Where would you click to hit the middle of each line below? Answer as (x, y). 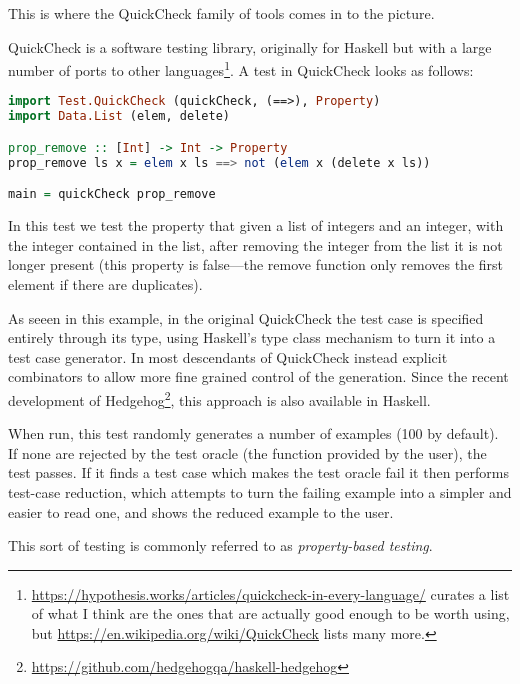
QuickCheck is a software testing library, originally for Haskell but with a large (250, 46)
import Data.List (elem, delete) (119, 116)
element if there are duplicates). (105, 283)
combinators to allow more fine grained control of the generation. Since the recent (258, 376)
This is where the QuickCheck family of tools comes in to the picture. (221, 13)
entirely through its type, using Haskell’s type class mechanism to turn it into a (252, 337)
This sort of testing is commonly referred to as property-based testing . (220, 545)
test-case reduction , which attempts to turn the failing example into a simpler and (260, 491)
